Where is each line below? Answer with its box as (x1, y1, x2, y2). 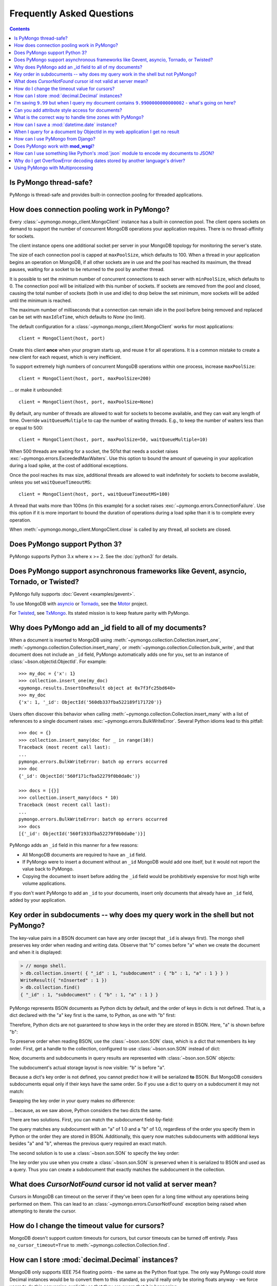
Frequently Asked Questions (9, 8, 134, 19)
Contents (9, 26, 30, 32)
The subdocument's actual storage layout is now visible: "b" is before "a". (9, 1064, 166, 1070)
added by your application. (9, 897, 66, 903)
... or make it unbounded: (9, 387, 63, 393)
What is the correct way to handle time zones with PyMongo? (14, 114, 144, 120)
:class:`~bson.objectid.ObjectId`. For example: (9, 658, 107, 665)
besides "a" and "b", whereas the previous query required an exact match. (9, 1140, 167, 1147)
